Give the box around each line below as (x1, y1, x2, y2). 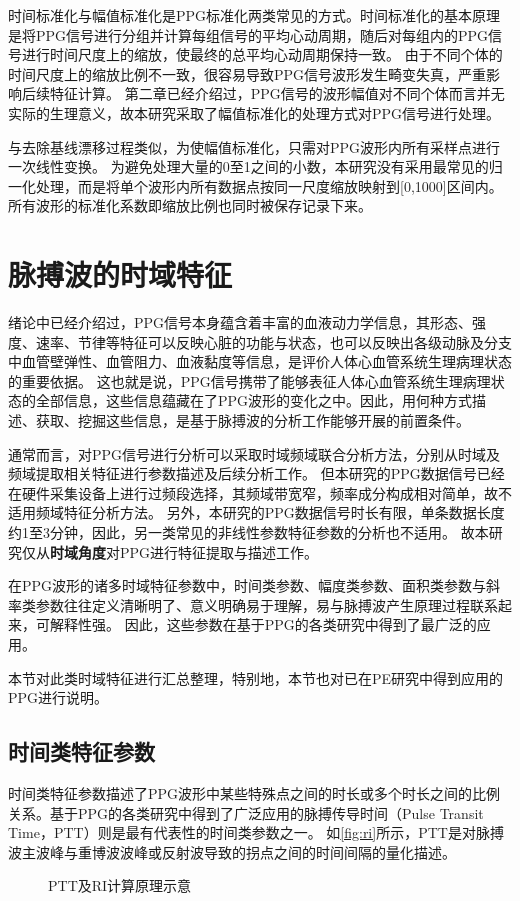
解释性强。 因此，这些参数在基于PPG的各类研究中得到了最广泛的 (49, 614, 477, 635)
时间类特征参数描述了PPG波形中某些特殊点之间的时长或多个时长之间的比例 (8, 782, 501, 803)
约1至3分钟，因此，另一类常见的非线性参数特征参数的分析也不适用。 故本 (8, 522, 489, 542)
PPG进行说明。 (8, 687, 109, 708)
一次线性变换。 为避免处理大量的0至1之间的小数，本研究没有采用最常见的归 (8, 156, 503, 177)
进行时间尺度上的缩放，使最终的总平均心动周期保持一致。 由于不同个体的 (21, 44, 503, 65)
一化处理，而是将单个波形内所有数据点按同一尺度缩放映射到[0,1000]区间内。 (8, 175, 503, 196)
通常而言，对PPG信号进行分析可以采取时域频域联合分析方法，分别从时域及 (8, 443, 501, 464)
